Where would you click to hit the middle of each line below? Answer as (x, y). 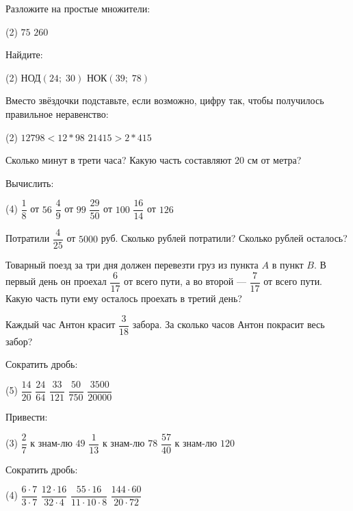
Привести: (27, 417)
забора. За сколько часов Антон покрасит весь (228, 324)
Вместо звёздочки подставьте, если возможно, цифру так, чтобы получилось (165, 100)
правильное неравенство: (57, 113)
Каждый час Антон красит (61, 324)
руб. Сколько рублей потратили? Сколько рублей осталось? (224, 238)
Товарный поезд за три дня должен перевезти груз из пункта (132, 265)
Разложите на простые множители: (78, 8)
